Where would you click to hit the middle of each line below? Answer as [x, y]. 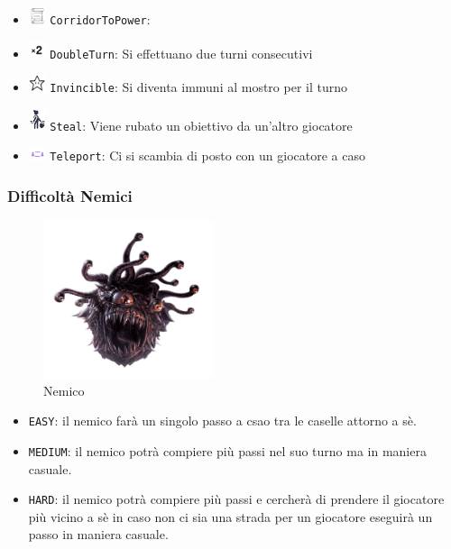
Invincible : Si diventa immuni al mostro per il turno [199, 87]
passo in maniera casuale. [98, 534]
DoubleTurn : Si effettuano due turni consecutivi [181, 53]
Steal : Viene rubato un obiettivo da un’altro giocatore [201, 125]
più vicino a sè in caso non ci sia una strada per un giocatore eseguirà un [230, 516]
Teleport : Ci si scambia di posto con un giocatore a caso [208, 156]
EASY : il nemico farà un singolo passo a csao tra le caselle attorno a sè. [222, 421]
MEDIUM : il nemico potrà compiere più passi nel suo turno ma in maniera [227, 450]
